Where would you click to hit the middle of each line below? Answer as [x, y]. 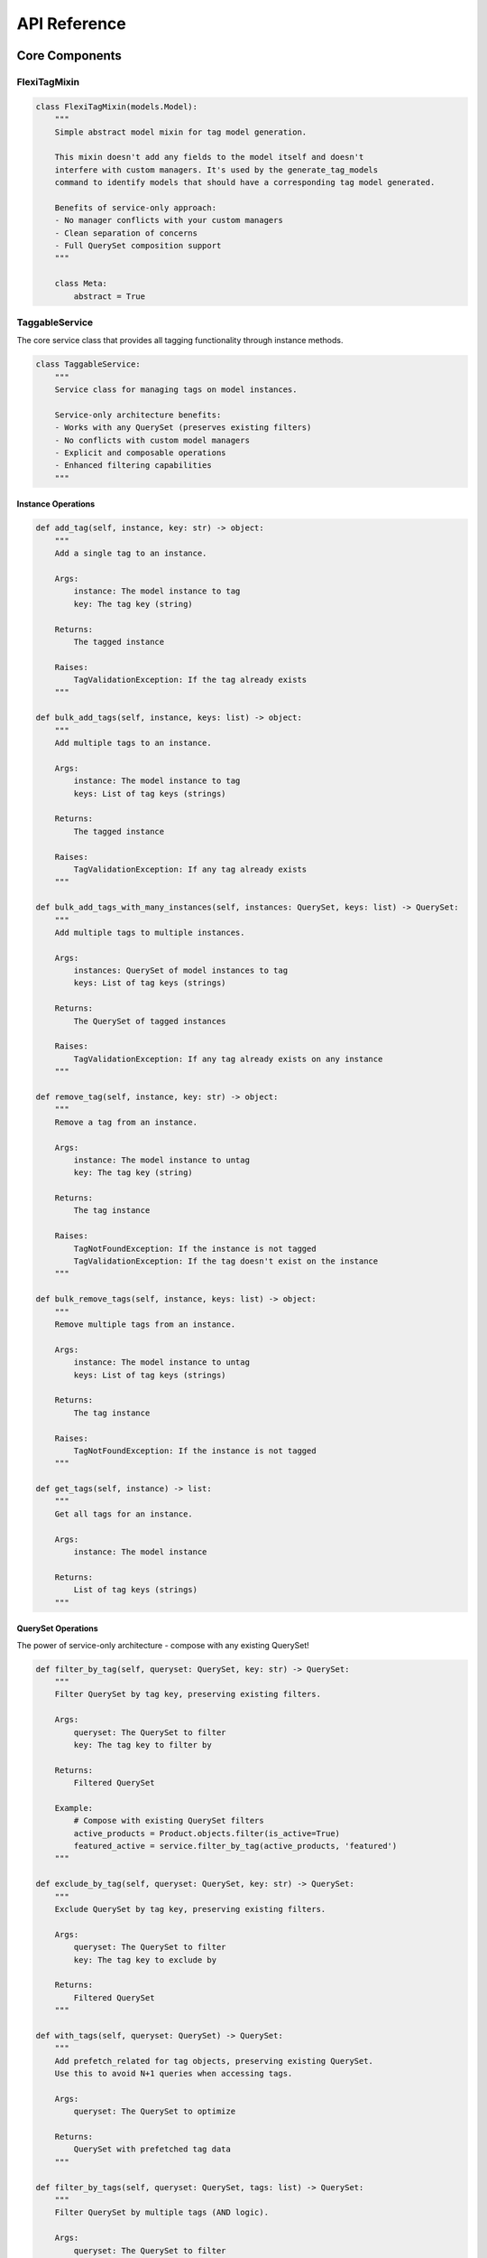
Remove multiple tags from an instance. [145, 1325]
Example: [74, 1808]
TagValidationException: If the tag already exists [190, 680]
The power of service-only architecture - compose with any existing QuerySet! [163, 1645]
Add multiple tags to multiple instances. [150, 932]
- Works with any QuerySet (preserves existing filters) [183, 428]
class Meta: [81, 284]
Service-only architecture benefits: [138, 415]
